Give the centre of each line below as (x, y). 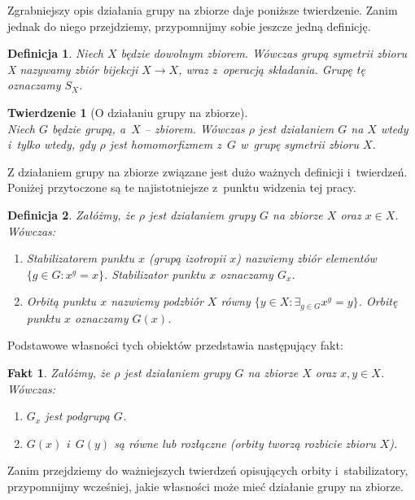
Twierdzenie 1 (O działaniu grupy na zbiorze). (128, 112)
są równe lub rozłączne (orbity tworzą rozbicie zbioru (245, 443)
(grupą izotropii (188, 258)
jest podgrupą (77, 416)
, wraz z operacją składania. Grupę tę (272, 69)
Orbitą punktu (61, 301)
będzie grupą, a (89, 128)
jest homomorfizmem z (165, 144)
